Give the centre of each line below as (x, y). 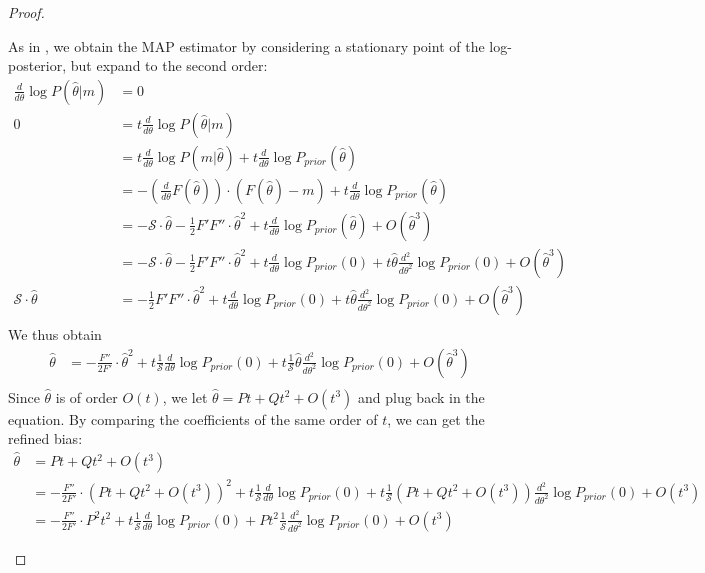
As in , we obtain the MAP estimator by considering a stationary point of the (246, 45)
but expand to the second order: (169, 65)
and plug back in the (421, 396)
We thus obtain (55, 334)
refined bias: (45, 438)
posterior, (37, 65)
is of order (86, 396)
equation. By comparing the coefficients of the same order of (193, 418)
